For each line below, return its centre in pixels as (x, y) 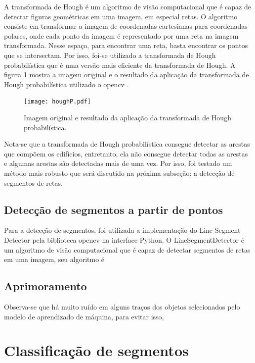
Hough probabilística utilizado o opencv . (66, 84)
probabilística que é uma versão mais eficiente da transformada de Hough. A (120, 65)
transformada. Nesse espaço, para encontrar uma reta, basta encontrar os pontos (126, 45)
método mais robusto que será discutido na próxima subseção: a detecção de (119, 173)
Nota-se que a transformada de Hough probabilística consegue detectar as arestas (127, 144)
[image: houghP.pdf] (58, 102)
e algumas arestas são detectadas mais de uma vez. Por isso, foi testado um (118, 163)
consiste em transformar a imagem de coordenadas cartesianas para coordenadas (126, 26)
